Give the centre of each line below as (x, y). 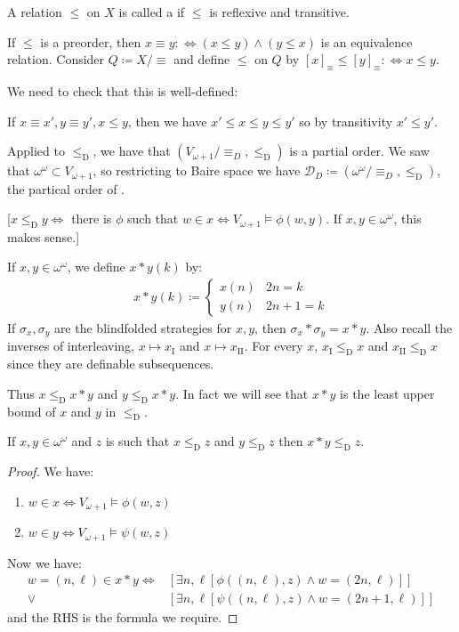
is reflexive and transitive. (279, 12)
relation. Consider (56, 59)
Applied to (36, 151)
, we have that (132, 151)
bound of (32, 411)
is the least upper (387, 393)
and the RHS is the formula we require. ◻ (123, 617)
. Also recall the (409, 327)
